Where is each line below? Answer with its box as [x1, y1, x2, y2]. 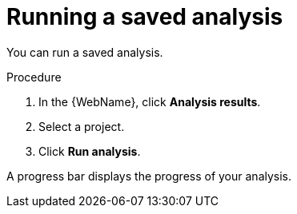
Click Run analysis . [38, 144, 141, 158]
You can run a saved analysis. [6, 45, 163, 59]
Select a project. [38, 119, 125, 133]
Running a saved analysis [6, 3, 283, 30]
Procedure [6, 69, 62, 84]
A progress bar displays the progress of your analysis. [6, 168, 292, 183]
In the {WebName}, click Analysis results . [38, 94, 261, 109]
